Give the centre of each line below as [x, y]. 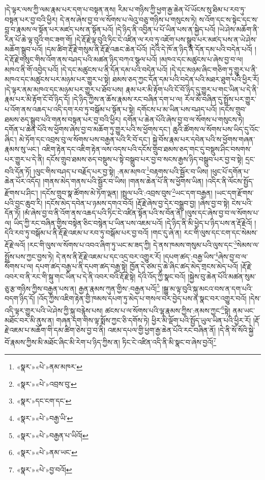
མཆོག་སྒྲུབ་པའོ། [24, 49]
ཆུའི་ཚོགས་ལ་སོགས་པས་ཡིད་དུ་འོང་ [216, 129]
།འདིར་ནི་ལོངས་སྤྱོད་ [230, 181]
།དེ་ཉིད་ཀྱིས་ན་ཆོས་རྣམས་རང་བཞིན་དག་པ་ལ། [127, 99]
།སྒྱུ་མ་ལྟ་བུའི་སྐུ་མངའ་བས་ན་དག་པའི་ [207, 288]
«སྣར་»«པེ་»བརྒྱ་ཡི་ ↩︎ [45, 418]
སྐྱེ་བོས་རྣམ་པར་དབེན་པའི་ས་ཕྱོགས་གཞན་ [204, 139]
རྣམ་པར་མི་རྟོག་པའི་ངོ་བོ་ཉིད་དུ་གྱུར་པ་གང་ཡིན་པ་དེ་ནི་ [192, 89]
